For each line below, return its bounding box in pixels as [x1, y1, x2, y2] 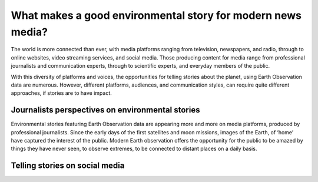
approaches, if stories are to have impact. [11, 90, 112, 97]
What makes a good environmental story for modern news [11, 9, 302, 22]
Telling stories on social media [11, 161, 125, 171]
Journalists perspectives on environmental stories [11, 105, 200, 115]
